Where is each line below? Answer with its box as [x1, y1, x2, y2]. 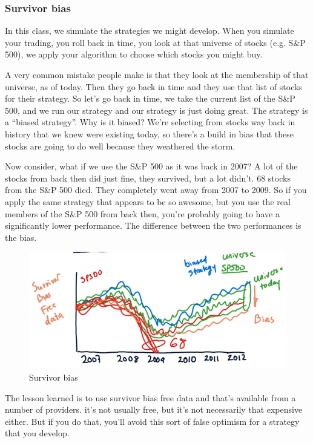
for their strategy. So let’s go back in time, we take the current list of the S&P [5, 92, 295, 105]
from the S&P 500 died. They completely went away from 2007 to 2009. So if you [5, 183, 307, 196]
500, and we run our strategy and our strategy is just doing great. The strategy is [5, 103, 308, 116]
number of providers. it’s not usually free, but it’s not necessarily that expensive [5, 403, 303, 416]
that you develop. [5, 427, 70, 439]
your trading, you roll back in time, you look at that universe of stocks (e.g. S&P [5, 36, 306, 48]
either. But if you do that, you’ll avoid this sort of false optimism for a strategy [5, 415, 300, 427]
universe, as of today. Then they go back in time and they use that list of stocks [5, 80, 302, 93]
